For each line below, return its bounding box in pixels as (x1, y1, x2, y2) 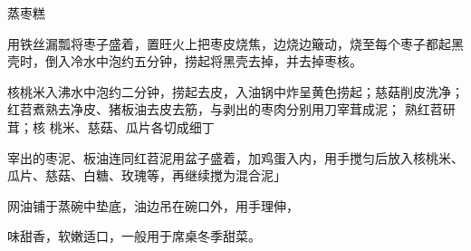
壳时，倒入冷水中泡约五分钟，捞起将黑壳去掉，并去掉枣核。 (7, 52, 362, 71)
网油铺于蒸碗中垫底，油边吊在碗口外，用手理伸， (7, 196, 299, 215)
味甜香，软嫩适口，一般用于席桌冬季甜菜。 (7, 227, 261, 246)
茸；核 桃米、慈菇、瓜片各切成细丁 (7, 117, 215, 136)
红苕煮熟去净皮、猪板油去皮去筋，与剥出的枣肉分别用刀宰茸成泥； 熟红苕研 (7, 100, 456, 119)
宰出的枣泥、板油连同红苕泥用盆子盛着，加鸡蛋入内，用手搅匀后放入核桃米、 (7, 148, 464, 167)
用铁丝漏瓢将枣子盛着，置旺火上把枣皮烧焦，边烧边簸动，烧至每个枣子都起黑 (7, 34, 464, 53)
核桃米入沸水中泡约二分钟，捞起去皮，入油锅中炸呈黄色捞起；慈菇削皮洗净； (7, 82, 464, 101)
